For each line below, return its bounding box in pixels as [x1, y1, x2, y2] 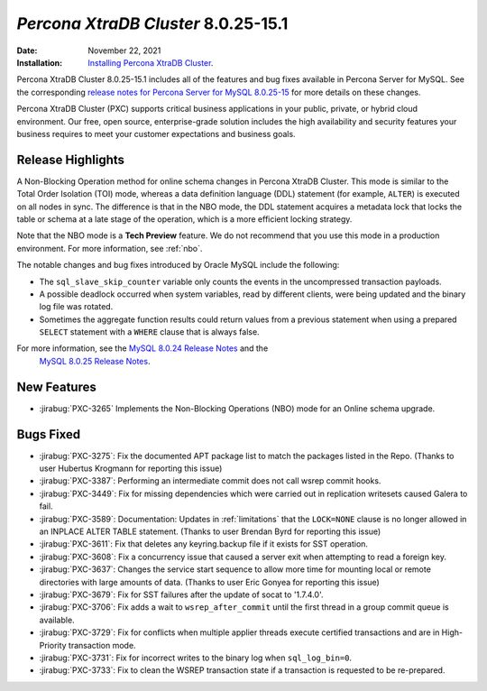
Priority [39, 640, 67, 650]
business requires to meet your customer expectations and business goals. [16, 128, 297, 139]
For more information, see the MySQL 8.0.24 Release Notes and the [16, 343, 269, 354]
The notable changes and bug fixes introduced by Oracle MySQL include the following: [16, 260, 340, 271]
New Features [16, 379, 96, 394]
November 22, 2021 [87, 45, 161, 56]
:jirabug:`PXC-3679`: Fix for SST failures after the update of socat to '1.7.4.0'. [39, 589, 324, 600]
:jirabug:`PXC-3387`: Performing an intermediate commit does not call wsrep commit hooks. [39, 475, 381, 486]
